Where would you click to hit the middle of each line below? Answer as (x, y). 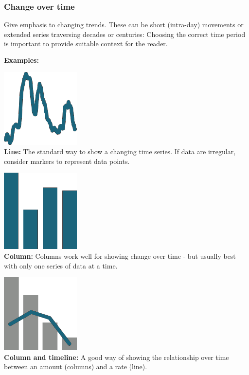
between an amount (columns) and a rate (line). (76, 366)
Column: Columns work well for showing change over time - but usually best (120, 256)
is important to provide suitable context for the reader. (86, 44)
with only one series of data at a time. (61, 265)
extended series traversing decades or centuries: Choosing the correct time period (125, 34)
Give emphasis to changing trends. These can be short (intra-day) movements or (124, 25)
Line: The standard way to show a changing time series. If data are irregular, (120, 152)
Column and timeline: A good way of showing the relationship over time (116, 357)
